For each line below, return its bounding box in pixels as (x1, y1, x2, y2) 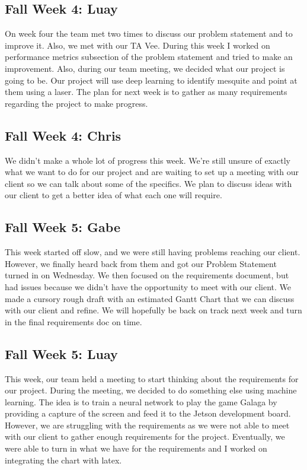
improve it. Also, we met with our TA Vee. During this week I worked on (5, 39, 270, 51)
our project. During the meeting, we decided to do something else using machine (5, 384, 297, 396)
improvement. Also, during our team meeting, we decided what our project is (5, 62, 285, 74)
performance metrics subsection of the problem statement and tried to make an (5, 50, 293, 63)
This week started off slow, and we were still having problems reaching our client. (5, 246, 300, 258)
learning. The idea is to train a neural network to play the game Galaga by (5, 395, 277, 408)
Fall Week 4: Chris (5, 126, 121, 144)
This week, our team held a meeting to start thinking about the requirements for (5, 372, 299, 385)
